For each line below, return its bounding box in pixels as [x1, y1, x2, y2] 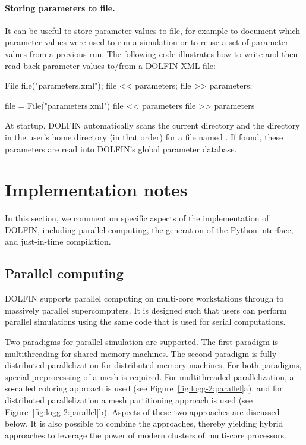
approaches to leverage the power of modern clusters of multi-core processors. [5, 428, 286, 441]
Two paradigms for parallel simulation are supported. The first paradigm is [5, 336, 278, 348]
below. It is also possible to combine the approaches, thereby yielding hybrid [5, 417, 283, 430]
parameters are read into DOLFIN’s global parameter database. [5, 142, 237, 155]
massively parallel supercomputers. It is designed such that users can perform [5, 303, 287, 316]
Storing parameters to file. [5, 1, 115, 14]
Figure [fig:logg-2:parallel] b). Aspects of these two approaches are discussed [5, 405, 280, 418]
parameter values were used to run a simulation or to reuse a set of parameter [5, 36, 289, 48]
